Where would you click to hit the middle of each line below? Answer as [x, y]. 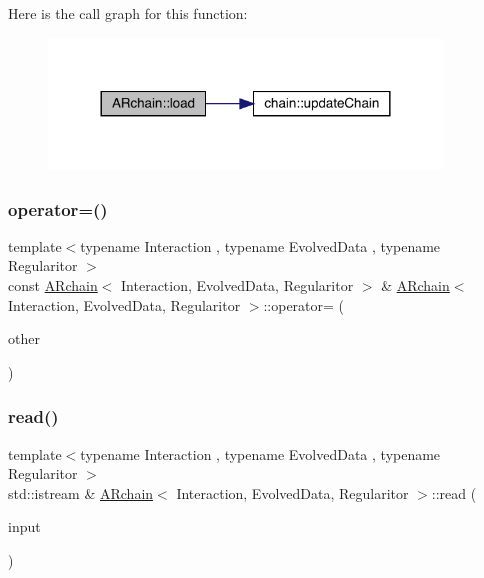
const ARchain [53, 284]
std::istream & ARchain [81, 492]
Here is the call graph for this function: [128, 13]
